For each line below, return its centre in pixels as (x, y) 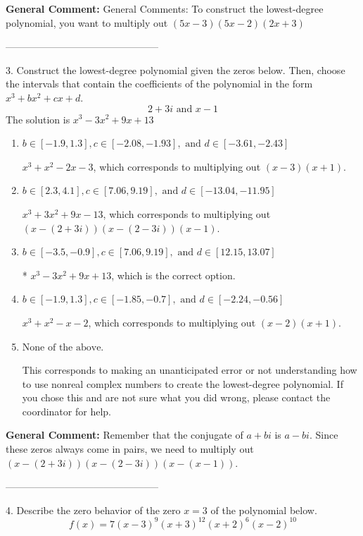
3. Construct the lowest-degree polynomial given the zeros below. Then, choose (176, 69)
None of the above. (63, 347)
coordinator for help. (66, 411)
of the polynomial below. (264, 510)
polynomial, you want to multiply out (87, 22)
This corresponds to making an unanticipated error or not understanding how (190, 370)
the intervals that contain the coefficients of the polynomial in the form (159, 84)
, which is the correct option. (173, 275)
